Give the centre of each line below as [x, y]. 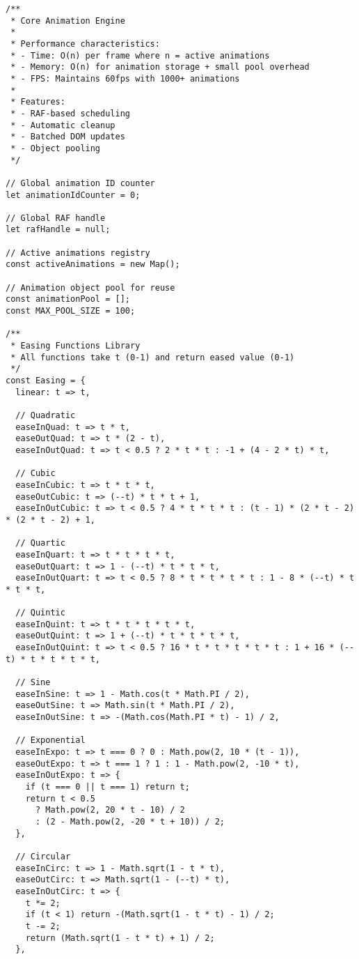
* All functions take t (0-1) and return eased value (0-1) [153, 357]
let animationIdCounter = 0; [73, 195]
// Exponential [50, 741]
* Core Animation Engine [68, 21]
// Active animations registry [78, 253]
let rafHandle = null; [58, 230]
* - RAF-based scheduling [70, 113]
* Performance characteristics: [85, 44]
